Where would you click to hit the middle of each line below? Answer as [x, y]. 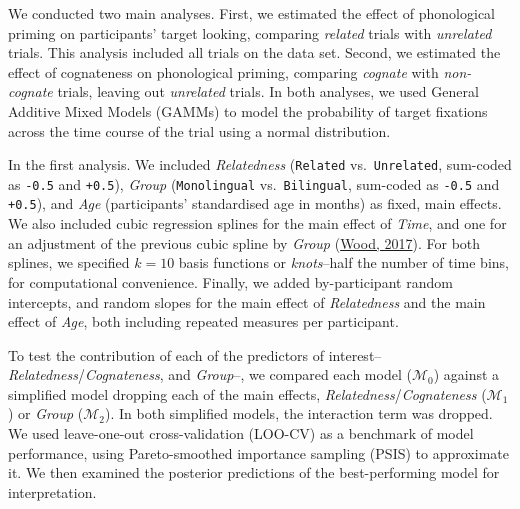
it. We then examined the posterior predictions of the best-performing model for [254, 472]
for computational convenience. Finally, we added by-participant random [230, 281]
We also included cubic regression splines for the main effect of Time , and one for [257, 223]
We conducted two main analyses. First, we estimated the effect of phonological [251, 13]
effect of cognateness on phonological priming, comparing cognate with [223, 71]
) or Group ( [46, 413]
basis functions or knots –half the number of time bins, [343, 262]
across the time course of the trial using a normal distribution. [199, 130]
